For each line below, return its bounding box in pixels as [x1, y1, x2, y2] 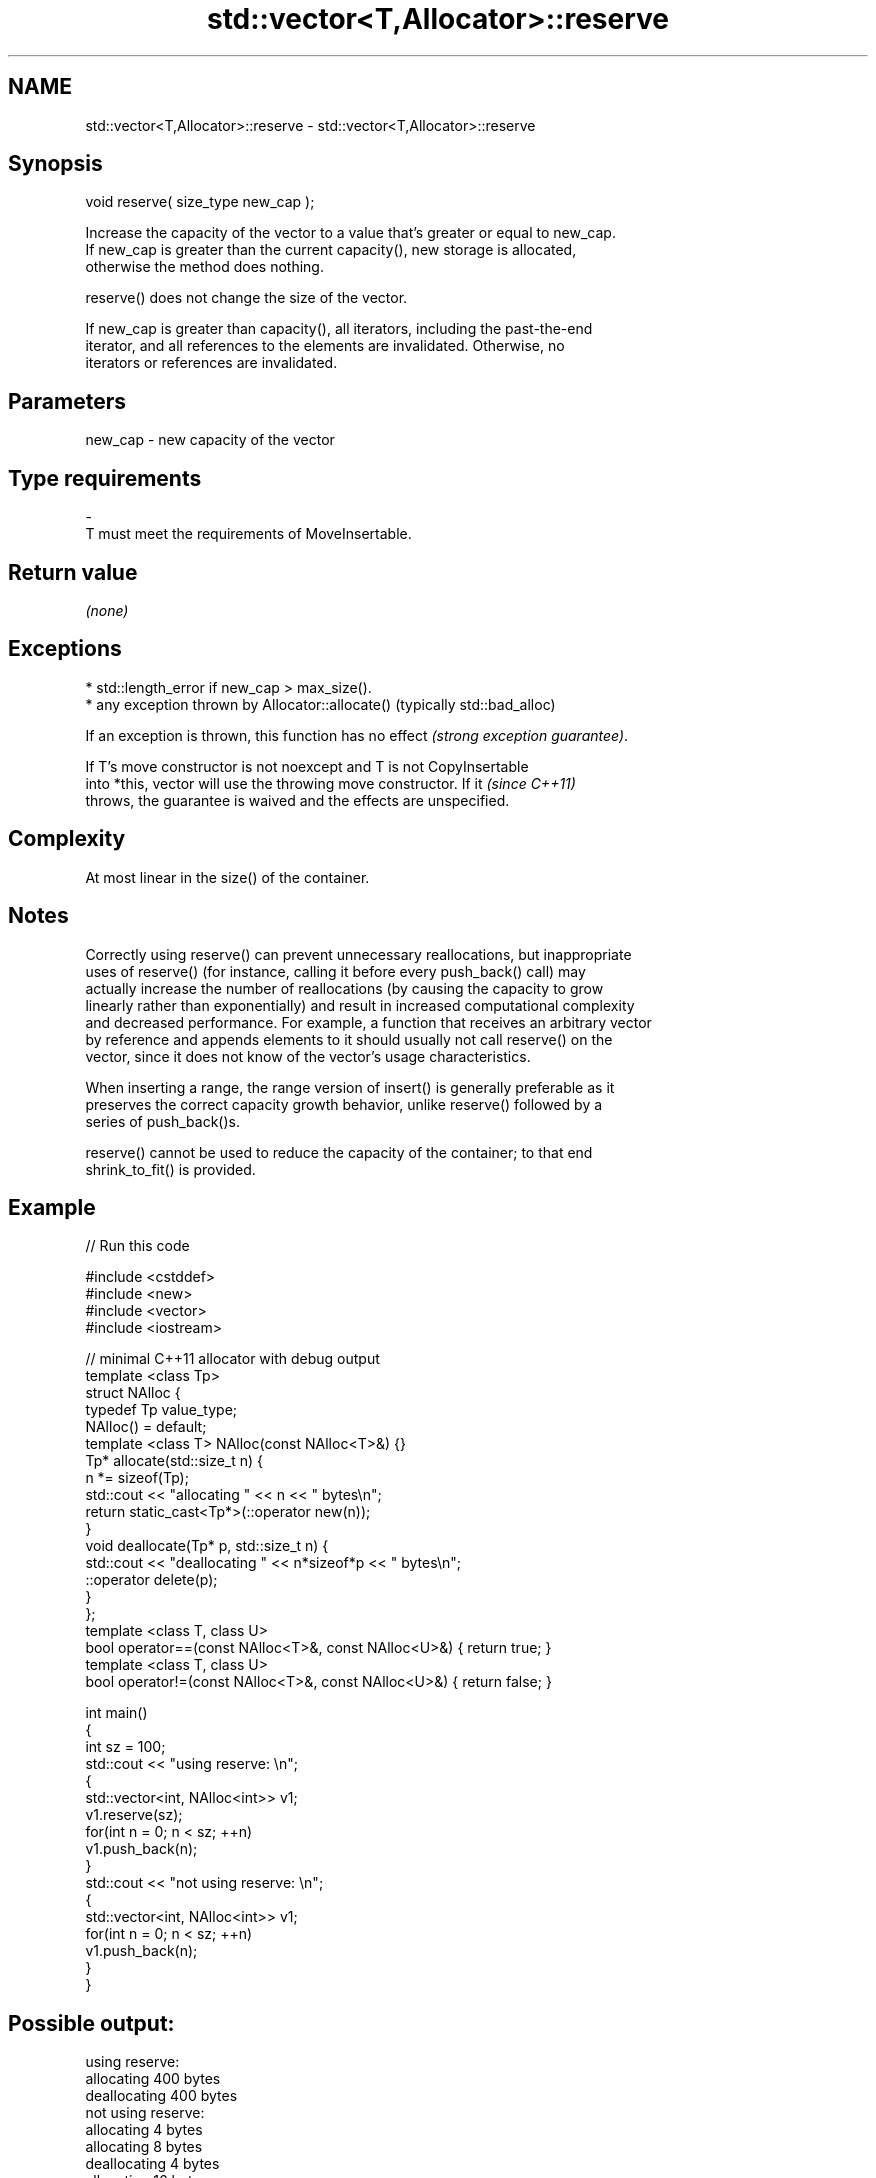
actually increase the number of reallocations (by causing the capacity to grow [85, 979, 604, 997]
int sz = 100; [85, 1738, 166, 1756]
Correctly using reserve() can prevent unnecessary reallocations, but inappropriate [85, 945, 632, 963]
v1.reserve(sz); [85, 1806, 183, 1824]
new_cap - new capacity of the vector [85, 431, 335, 449]
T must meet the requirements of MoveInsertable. [85, 525, 412, 543]
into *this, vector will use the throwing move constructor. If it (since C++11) [85, 774, 576, 792]
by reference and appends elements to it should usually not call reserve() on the [85, 1030, 613, 1048]
